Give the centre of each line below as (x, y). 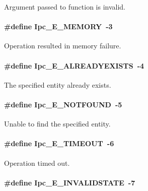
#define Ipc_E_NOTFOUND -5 (63, 104)
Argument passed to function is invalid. (65, 7)
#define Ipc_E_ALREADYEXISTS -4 (74, 65)
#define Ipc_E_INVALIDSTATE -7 (70, 182)
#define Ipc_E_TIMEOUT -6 (59, 143)
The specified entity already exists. (58, 84)
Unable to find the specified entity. (57, 124)
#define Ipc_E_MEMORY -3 (58, 26)
